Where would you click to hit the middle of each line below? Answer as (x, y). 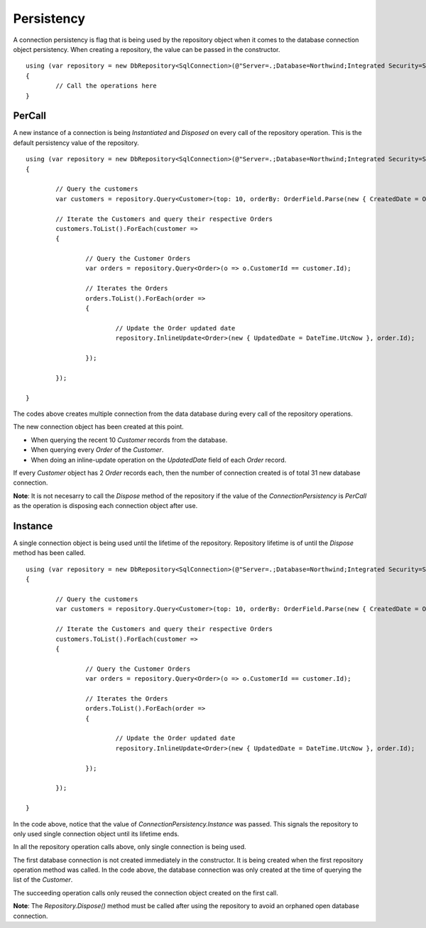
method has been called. (49, 553)
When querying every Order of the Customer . (97, 450)
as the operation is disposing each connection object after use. (105, 506)
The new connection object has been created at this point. (98, 427)
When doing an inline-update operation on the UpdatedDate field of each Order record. (159, 460)
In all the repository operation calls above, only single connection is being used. (130, 847)
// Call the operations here (106, 86)
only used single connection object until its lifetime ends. (96, 833)
